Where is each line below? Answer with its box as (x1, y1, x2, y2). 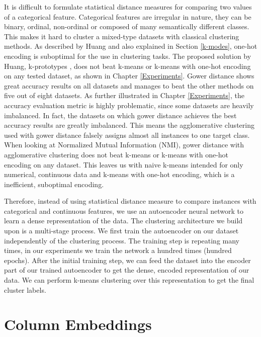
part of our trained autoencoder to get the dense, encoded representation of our (4, 265, 249, 275)
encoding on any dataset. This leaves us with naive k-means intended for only (4, 159, 243, 170)
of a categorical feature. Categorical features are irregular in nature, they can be (4, 11, 251, 22)
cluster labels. (4, 284, 46, 295)
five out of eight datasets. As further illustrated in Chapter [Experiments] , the (4, 90, 244, 101)
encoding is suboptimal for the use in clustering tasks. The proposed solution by (4, 50, 251, 61)
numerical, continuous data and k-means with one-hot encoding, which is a (4, 169, 235, 180)
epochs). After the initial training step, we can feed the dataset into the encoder (4, 255, 251, 265)
